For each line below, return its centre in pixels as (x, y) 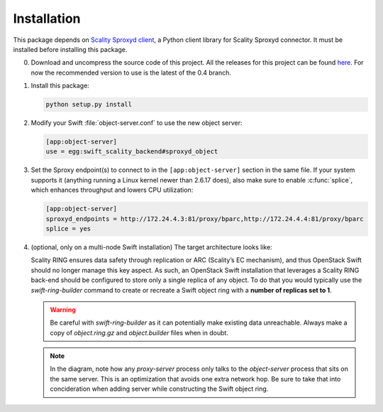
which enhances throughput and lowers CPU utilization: (112, 190)
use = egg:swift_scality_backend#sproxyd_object (132, 152)
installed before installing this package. (70, 49)
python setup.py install (89, 104)
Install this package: (60, 86)
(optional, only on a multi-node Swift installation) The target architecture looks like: (151, 247)
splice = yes (68, 228)
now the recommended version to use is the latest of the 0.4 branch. (131, 72)
